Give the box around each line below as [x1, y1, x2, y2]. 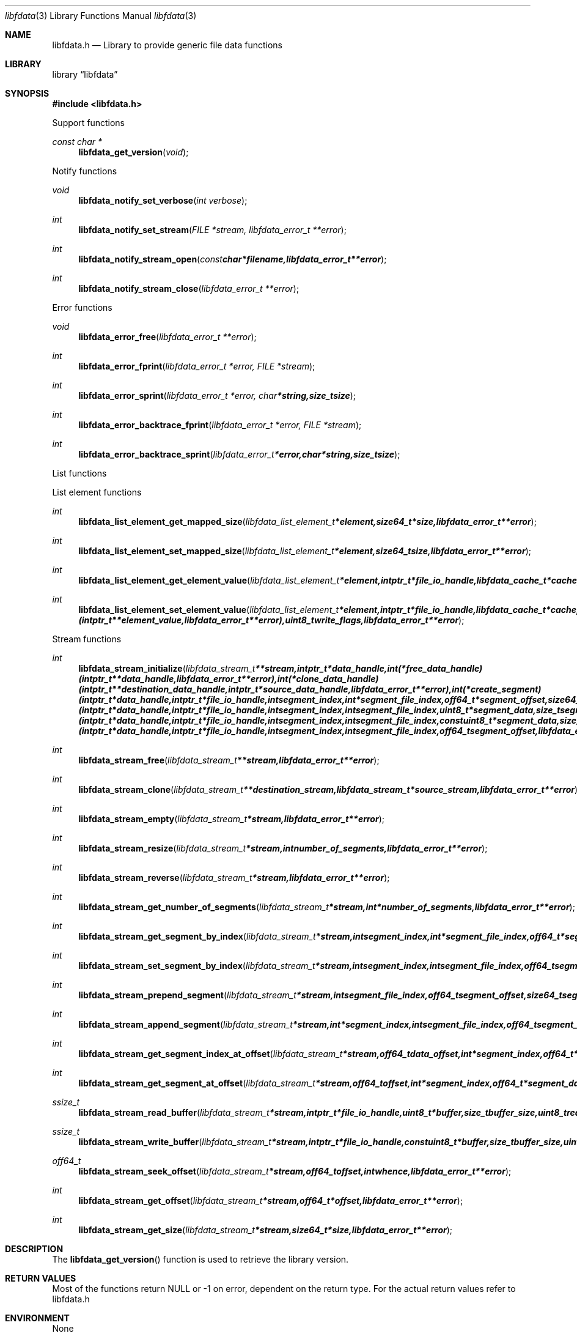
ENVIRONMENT [5, 1313, 70, 1323]
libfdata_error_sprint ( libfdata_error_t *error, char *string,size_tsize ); [78, 390, 356, 401]
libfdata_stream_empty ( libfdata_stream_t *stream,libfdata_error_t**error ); [78, 814, 385, 824]
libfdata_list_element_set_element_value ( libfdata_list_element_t [78, 604, 339, 615]
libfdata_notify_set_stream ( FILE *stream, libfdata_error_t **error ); [78, 225, 347, 235]
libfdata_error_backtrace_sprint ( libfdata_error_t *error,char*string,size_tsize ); [78, 449, 400, 459]
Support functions [52, 117, 125, 128]
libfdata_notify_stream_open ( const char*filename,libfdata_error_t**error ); [78, 254, 387, 264]
